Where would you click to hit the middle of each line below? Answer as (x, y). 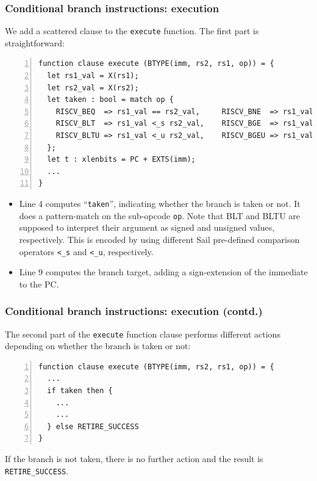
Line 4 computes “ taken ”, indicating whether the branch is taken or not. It (160, 203)
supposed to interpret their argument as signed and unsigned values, (147, 227)
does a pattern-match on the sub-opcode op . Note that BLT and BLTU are (160, 215)
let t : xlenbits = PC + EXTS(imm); (121, 160)
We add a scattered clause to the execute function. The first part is (132, 31)
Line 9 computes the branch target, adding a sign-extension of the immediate (163, 272)
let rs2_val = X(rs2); (93, 88)
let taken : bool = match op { (110, 100)
